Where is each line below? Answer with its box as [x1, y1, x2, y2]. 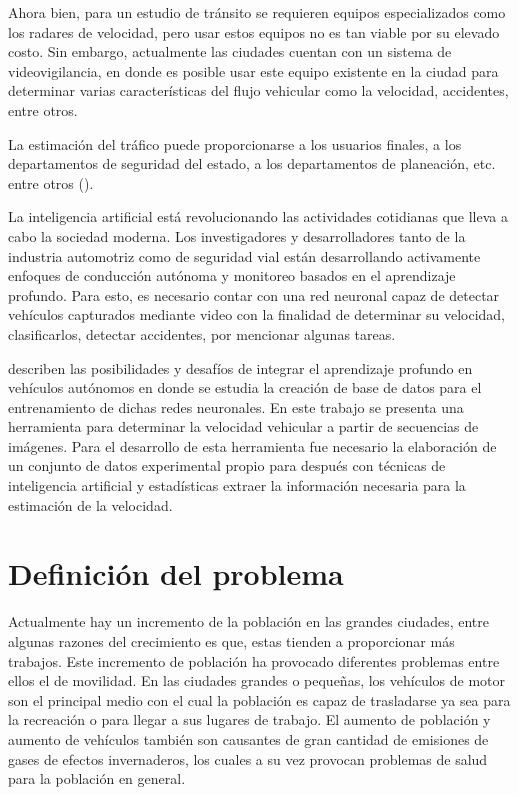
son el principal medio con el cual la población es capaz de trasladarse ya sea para [8, 689, 511, 710]
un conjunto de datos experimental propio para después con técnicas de [8, 455, 446, 476]
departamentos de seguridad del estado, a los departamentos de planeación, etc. [8, 153, 496, 174]
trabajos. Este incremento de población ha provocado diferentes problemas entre [8, 650, 500, 671]
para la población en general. [8, 768, 186, 789]
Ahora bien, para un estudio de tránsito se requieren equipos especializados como [8, 2, 506, 22]
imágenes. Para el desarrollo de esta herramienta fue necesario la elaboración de [8, 435, 497, 456]
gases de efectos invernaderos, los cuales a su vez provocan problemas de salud [8, 748, 488, 769]
